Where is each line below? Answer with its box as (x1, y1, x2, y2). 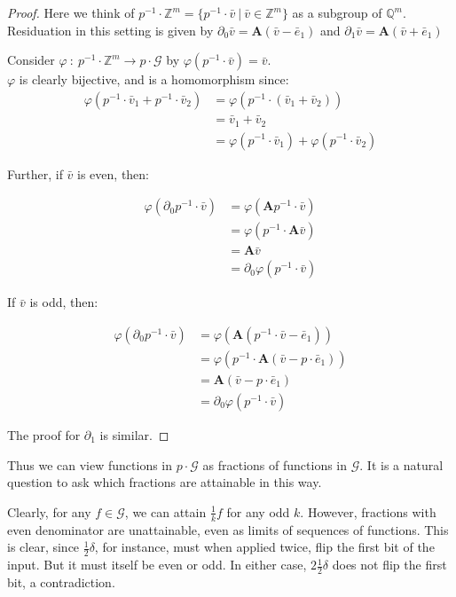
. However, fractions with (300, 502, 436, 521)
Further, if (7, 164, 63, 183)
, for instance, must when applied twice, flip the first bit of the (94, 538, 435, 556)
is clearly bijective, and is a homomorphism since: (19, 70, 289, 89)
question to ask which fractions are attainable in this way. (7, 473, 322, 491)
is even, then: (77, 164, 149, 183)
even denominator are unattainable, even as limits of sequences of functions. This (7, 520, 449, 538)
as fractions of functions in (202, 455, 348, 474)
